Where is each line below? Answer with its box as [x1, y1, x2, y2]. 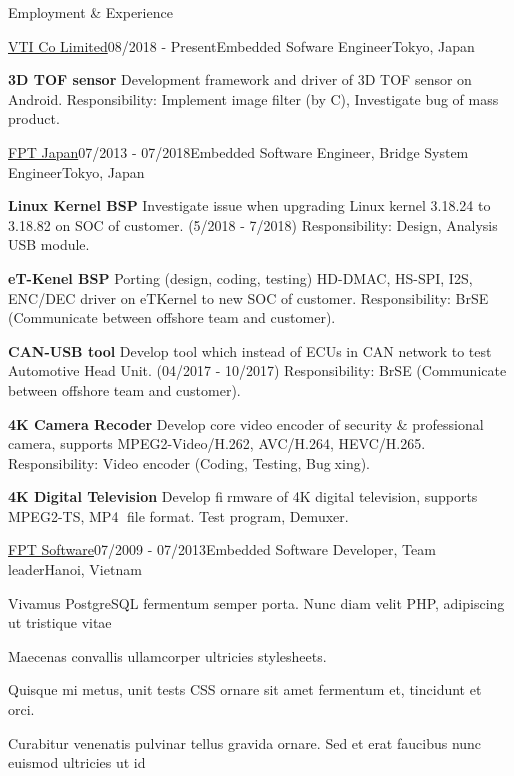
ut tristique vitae [8, 612, 112, 633]
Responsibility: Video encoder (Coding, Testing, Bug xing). [8, 452, 371, 473]
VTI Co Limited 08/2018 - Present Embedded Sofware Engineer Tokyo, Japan [8, 35, 475, 56]
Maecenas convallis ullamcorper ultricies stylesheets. [8, 645, 327, 666]
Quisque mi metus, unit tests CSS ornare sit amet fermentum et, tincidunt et [8, 679, 482, 700]
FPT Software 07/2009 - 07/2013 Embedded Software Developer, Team [8, 539, 436, 560]
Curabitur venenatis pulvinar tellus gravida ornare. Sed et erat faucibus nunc [8, 732, 482, 753]
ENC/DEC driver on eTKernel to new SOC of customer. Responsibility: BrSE [8, 287, 489, 308]
